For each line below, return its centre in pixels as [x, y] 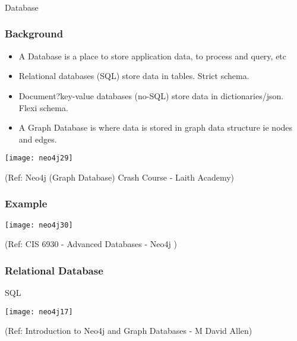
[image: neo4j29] [39, 158]
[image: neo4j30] [39, 225]
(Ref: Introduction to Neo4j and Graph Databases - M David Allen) [129, 331]
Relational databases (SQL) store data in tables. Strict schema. [134, 76]
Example [26, 203]
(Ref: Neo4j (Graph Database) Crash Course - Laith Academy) [120, 177]
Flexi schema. [43, 107]
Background [34, 34]
